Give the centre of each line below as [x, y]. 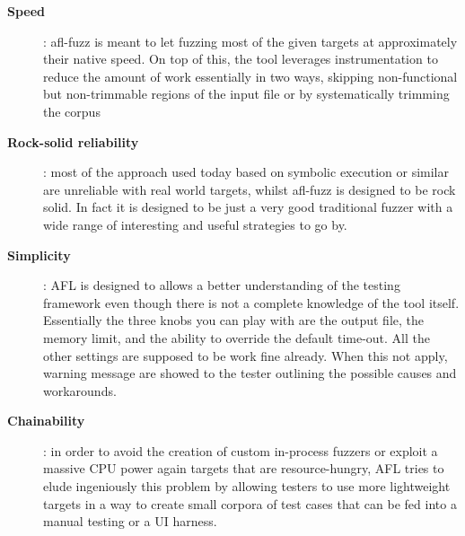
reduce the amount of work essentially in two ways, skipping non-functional [250, 76]
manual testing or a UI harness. [130, 521]
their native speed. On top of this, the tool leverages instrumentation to [241, 59]
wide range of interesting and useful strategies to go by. [195, 224]
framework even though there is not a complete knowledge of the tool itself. [251, 302]
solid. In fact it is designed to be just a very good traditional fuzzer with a [248, 207]
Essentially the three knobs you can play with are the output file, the [234, 320]
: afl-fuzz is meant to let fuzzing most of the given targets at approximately [250, 41]
